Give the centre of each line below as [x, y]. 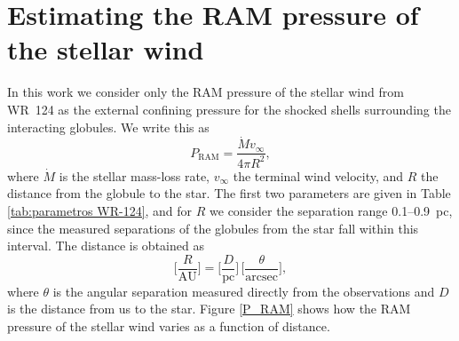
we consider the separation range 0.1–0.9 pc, [331, 210]
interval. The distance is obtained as [106, 246]
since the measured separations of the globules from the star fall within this [213, 228]
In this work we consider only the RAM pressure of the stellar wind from [206, 92]
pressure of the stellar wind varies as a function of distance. [169, 325]
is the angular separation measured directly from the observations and [244, 291]
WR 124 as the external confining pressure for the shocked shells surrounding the [229, 109]
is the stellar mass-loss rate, [135, 175]
